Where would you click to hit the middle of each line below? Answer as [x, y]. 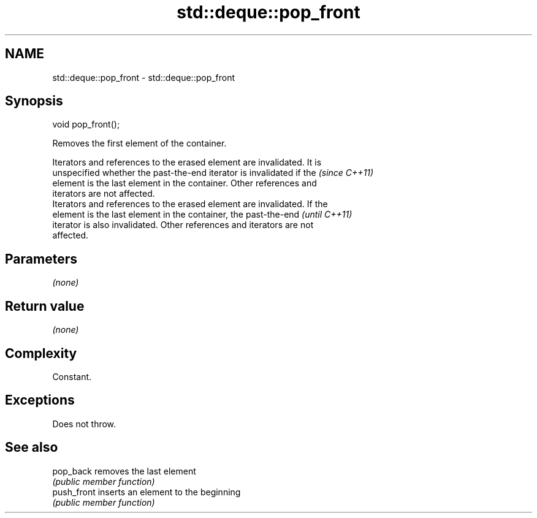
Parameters [41, 259]
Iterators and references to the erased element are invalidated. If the [190, 204]
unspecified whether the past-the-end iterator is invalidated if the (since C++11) [213, 173]
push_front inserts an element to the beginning [147, 492]
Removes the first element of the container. [139, 143]
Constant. [72, 376]
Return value [45, 306]
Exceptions [40, 400]
